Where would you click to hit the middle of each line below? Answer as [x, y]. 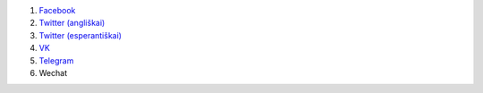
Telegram [56, 60]
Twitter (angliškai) [72, 23]
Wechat [53, 72]
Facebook [57, 10]
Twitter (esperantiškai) [80, 35]
